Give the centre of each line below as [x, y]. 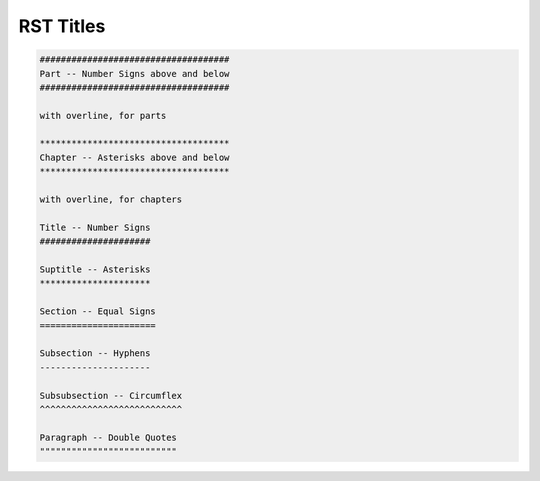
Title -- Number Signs [95, 227]
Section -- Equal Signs [98, 311]
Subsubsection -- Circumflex [111, 395]
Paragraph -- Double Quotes [108, 437]
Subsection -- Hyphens [95, 353]
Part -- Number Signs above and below [134, 73]
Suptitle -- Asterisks [95, 269]
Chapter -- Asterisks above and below [134, 157]
